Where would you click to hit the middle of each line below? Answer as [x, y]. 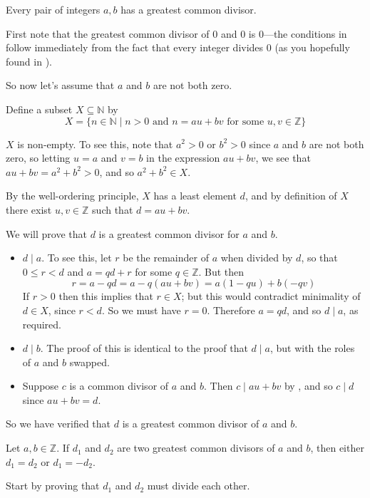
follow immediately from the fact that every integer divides [135, 47]
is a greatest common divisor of [191, 424]
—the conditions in [305, 33]
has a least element [195, 196]
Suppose [41, 386]
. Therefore [231, 310]
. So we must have [141, 310]
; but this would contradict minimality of [271, 296]
